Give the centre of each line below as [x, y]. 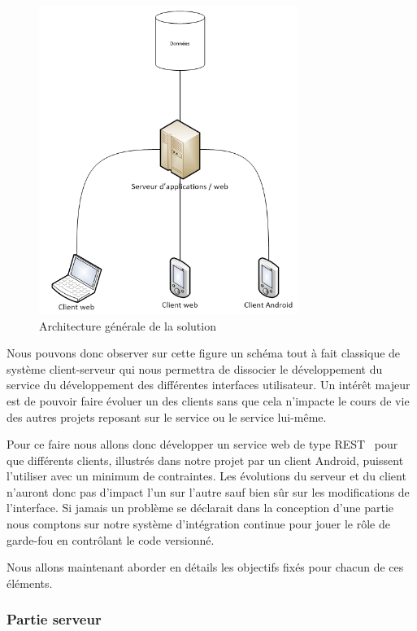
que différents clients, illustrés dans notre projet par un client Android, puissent [205, 460]
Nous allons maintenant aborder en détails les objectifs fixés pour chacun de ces [205, 567]
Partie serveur [54, 619]
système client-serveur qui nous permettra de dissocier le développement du [195, 368]
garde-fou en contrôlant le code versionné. [111, 539]
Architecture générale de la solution [128, 325]
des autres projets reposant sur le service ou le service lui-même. [167, 416]
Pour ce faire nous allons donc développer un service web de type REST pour [202, 444]
